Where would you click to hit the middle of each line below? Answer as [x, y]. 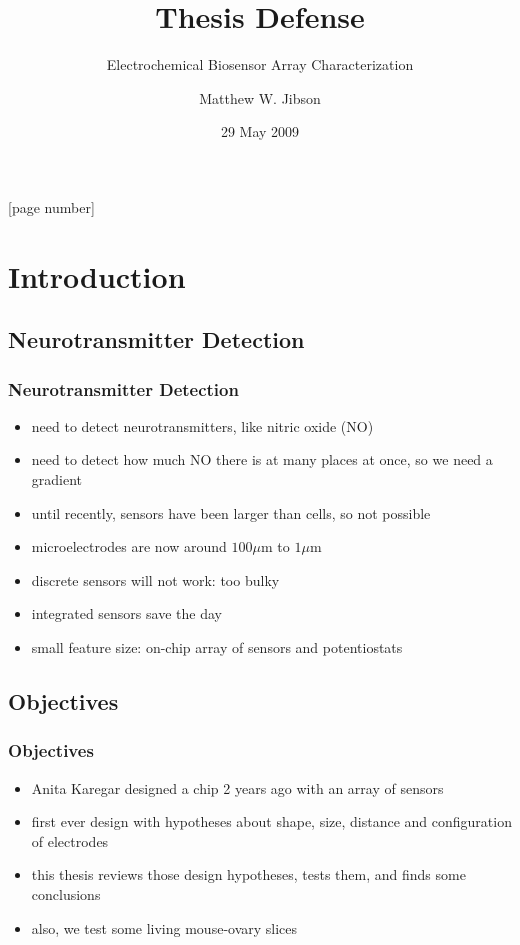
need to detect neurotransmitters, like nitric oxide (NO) [202, 425]
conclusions [66, 894]
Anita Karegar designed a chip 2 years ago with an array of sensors [237, 787]
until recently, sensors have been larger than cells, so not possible [231, 512]
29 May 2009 [260, 131]
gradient [57, 479]
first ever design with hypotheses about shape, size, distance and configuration [271, 821]
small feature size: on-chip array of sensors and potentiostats [217, 647]
